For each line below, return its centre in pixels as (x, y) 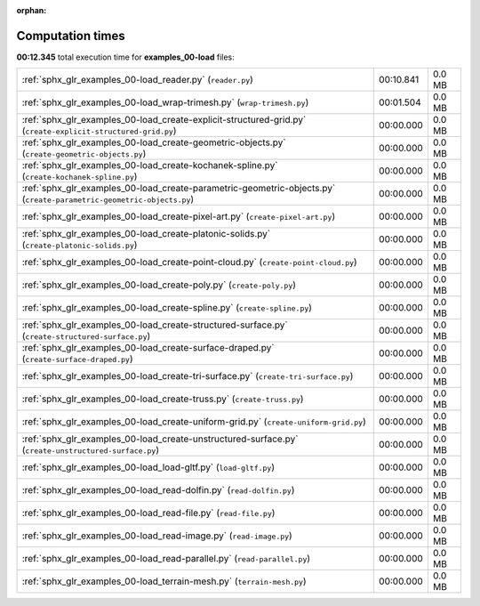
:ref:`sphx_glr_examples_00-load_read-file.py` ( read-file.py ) (148, 513)
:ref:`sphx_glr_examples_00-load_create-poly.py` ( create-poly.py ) (159, 285)
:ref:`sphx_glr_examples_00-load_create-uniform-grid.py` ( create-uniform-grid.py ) (194, 422)
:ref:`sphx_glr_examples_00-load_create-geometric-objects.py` (154, 142)
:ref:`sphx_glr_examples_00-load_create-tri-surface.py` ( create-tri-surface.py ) (188, 376)
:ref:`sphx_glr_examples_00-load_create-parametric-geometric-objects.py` (179, 189)
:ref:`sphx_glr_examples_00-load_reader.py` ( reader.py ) (137, 80)
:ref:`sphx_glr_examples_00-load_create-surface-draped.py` (148, 348)
